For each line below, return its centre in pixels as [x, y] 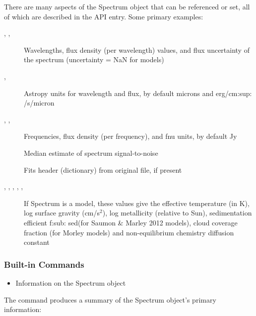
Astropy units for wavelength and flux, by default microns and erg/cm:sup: [138, 93]
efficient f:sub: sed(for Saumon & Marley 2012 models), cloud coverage [131, 222]
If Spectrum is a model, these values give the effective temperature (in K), [137, 203]
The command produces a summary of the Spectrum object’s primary [110, 299]
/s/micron [39, 103]
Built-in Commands [44, 264]
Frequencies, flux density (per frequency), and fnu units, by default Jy [130, 136]
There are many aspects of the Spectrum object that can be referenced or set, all [127, 6]
